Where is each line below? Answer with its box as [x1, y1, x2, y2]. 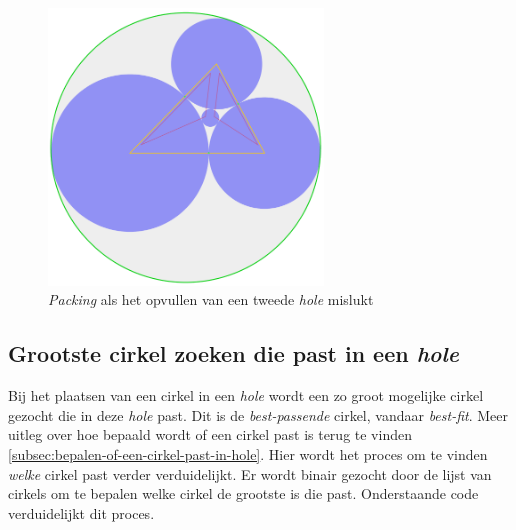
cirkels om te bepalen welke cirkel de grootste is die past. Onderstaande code [8, 483, 479, 504]
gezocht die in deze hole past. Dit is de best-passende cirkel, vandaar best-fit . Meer [8, 404, 509, 425]
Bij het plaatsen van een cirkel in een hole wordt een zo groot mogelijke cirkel [8, 385, 484, 406]
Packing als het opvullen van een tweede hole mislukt [48, 289, 374, 310]
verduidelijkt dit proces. [8, 502, 155, 523]
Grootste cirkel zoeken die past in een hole [8, 338, 459, 369]
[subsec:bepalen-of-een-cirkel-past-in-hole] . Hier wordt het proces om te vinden [8, 443, 488, 464]
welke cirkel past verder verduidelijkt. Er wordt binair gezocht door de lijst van [8, 463, 492, 484]
